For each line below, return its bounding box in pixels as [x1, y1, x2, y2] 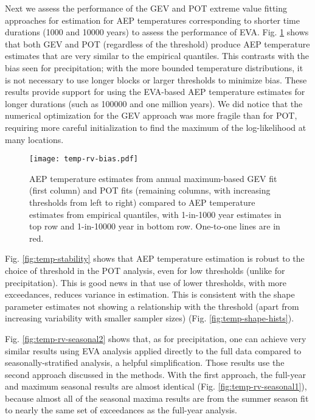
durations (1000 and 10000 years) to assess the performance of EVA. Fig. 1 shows [5, 26, 309, 38]
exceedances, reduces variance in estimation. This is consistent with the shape [5, 288, 295, 301]
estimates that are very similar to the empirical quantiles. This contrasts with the [5, 49, 310, 62]
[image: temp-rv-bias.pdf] [29, 155, 138, 164]
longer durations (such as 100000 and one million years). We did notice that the [5, 97, 303, 110]
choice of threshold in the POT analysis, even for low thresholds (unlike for [5, 264, 285, 276]
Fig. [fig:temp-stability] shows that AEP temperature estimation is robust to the [5, 252, 305, 265]
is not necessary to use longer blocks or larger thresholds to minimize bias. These [5, 73, 307, 86]
